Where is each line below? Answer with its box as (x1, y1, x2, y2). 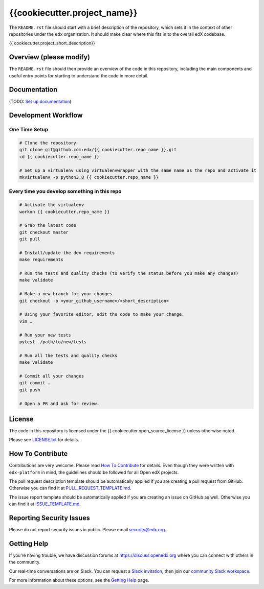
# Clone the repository (19, 140, 77, 146)
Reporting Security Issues (9, 514, 90, 522)
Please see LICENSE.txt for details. (9, 437, 79, 443)
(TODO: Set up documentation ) (9, 98, 72, 104)
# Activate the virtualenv (19, 202, 84, 208)
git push (19, 387, 41, 393)
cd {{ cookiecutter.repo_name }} (19, 154, 100, 159)
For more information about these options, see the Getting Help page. (9, 577, 149, 583)
